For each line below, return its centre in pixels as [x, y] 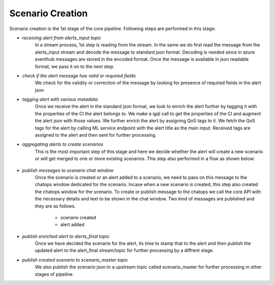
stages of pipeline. [54, 274]
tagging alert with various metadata [60, 99]
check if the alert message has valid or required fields [79, 75]
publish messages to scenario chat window [68, 170]
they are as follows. [55, 206]
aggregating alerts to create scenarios [63, 144]
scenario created [78, 217]
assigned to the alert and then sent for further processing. [96, 135]
